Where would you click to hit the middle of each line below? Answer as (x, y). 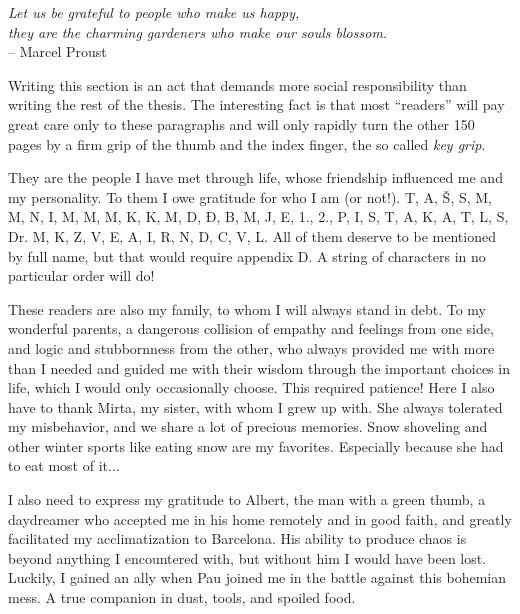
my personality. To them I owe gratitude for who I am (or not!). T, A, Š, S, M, (250, 196)
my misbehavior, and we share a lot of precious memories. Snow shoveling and (248, 426)
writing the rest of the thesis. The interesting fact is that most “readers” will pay (256, 104)
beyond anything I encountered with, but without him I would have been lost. (247, 557)
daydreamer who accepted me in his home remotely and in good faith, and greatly (260, 518)
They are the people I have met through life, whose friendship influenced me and (255, 177)
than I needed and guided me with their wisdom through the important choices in (259, 367)
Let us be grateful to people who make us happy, (154, 12)
